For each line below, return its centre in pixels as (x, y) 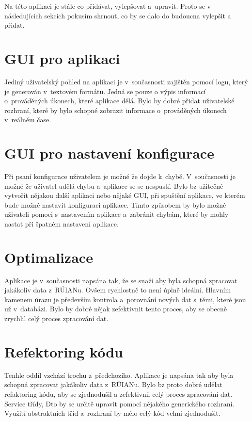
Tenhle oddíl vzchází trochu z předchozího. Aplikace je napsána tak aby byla (119, 375)
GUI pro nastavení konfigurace (109, 153)
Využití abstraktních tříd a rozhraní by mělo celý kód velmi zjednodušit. (112, 413)
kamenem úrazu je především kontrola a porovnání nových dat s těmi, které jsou (125, 299)
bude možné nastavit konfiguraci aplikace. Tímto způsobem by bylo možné (115, 204)
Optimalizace (49, 257)
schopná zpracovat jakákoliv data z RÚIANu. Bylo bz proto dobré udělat (113, 384)
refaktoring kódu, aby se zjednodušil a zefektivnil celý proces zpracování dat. (118, 394)
